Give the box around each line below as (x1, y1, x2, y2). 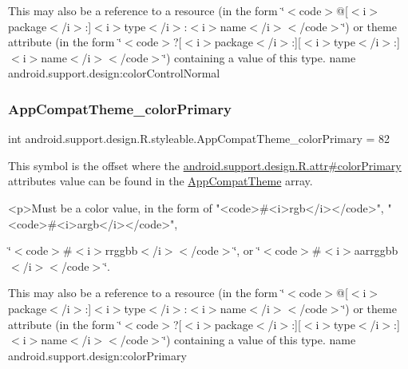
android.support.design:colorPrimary (8, 347, 187, 363)
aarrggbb (354, 242, 398, 259)
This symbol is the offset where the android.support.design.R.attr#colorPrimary (8, 157, 402, 173)
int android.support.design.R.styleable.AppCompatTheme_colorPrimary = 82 (8, 130, 390, 147)
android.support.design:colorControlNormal (8, 65, 220, 81)
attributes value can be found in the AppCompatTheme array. (8, 173, 313, 189)
